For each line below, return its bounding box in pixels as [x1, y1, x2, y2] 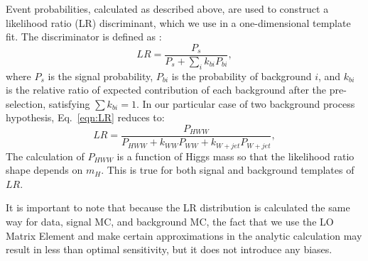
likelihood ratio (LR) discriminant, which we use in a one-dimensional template [6, 15, 351, 30]
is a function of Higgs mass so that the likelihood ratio [117, 148, 355, 163]
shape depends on [6, 162, 83, 177]
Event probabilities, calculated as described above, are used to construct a [6, 1, 329, 16]
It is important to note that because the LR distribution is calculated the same [6, 200, 350, 215]
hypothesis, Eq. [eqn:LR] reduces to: [6, 110, 165, 125]
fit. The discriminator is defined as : [6, 29, 162, 44]
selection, [6, 96, 46, 111]
